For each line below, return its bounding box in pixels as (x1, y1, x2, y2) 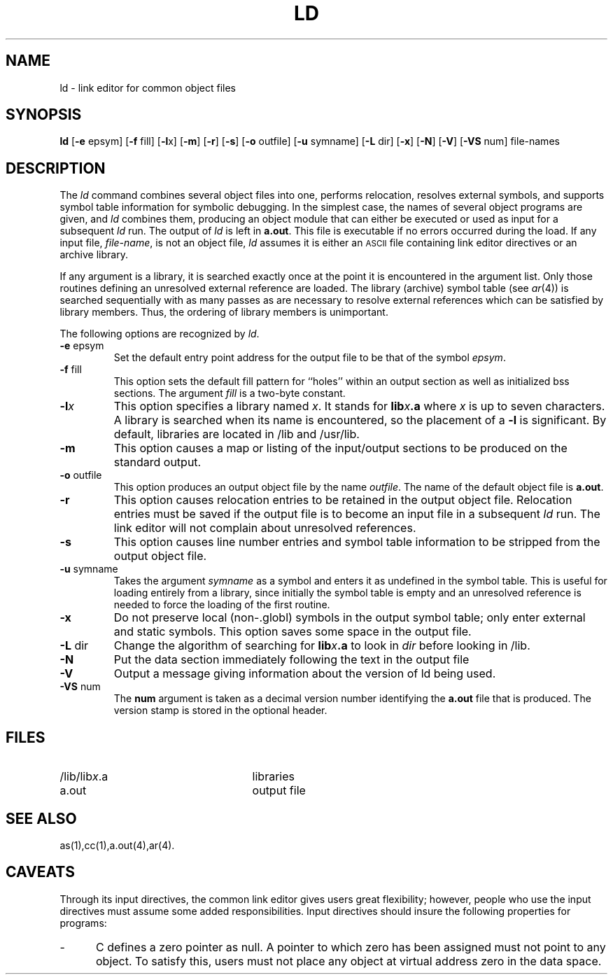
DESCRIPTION (6, 159, 106, 177)
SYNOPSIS (6, 106, 82, 124)
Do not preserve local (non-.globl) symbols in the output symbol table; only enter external (113, 610, 586, 625)
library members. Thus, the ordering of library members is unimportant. (59, 306, 388, 318)
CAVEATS (6, 863, 75, 881)
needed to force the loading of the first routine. (113, 598, 330, 611)
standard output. (113, 455, 202, 470)
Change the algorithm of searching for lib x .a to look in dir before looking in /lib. (113, 638, 530, 653)
